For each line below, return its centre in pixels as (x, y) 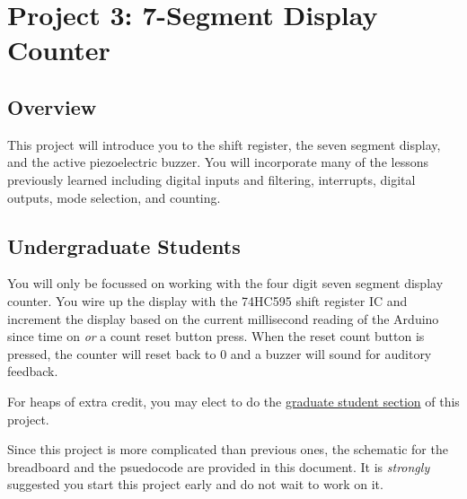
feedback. (33, 371)
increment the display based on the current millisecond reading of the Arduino (223, 318)
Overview (52, 106)
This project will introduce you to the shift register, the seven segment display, (224, 144)
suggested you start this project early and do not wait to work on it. (195, 484)
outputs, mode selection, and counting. (114, 197)
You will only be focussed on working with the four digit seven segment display (225, 283)
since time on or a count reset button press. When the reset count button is (216, 336)
